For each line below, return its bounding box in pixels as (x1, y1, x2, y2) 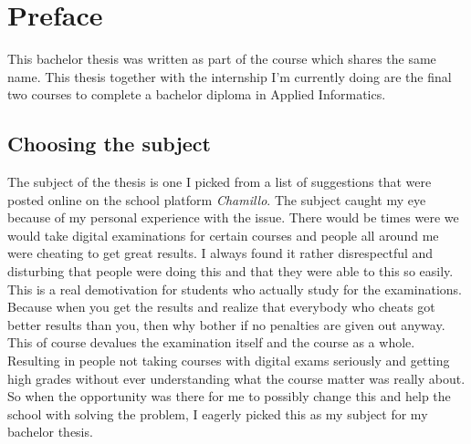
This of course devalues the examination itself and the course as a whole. (7, 333, 415, 352)
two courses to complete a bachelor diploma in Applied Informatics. (7, 85, 386, 104)
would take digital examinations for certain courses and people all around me (7, 225, 439, 244)
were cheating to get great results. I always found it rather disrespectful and (7, 243, 434, 263)
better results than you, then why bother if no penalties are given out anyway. (7, 315, 445, 334)
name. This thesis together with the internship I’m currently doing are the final (7, 67, 452, 86)
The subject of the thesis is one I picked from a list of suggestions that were (7, 172, 432, 191)
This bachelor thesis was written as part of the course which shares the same (7, 49, 436, 68)
